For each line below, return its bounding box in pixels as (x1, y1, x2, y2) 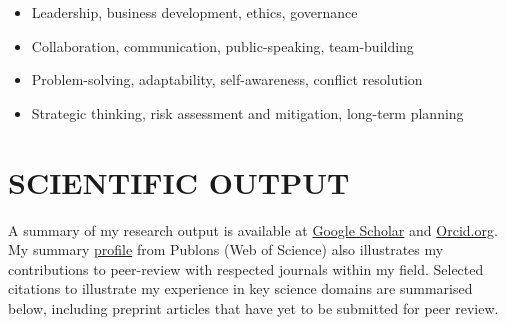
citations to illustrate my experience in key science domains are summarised (8, 278, 473, 299)
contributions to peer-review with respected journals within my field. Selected (8, 258, 484, 279)
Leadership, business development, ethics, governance (31, 2, 358, 22)
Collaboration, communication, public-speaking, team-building (31, 35, 414, 56)
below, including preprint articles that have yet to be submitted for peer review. (8, 297, 499, 318)
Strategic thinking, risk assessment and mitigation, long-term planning (31, 102, 464, 123)
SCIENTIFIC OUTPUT (8, 161, 350, 202)
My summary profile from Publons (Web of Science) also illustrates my (8, 239, 444, 260)
